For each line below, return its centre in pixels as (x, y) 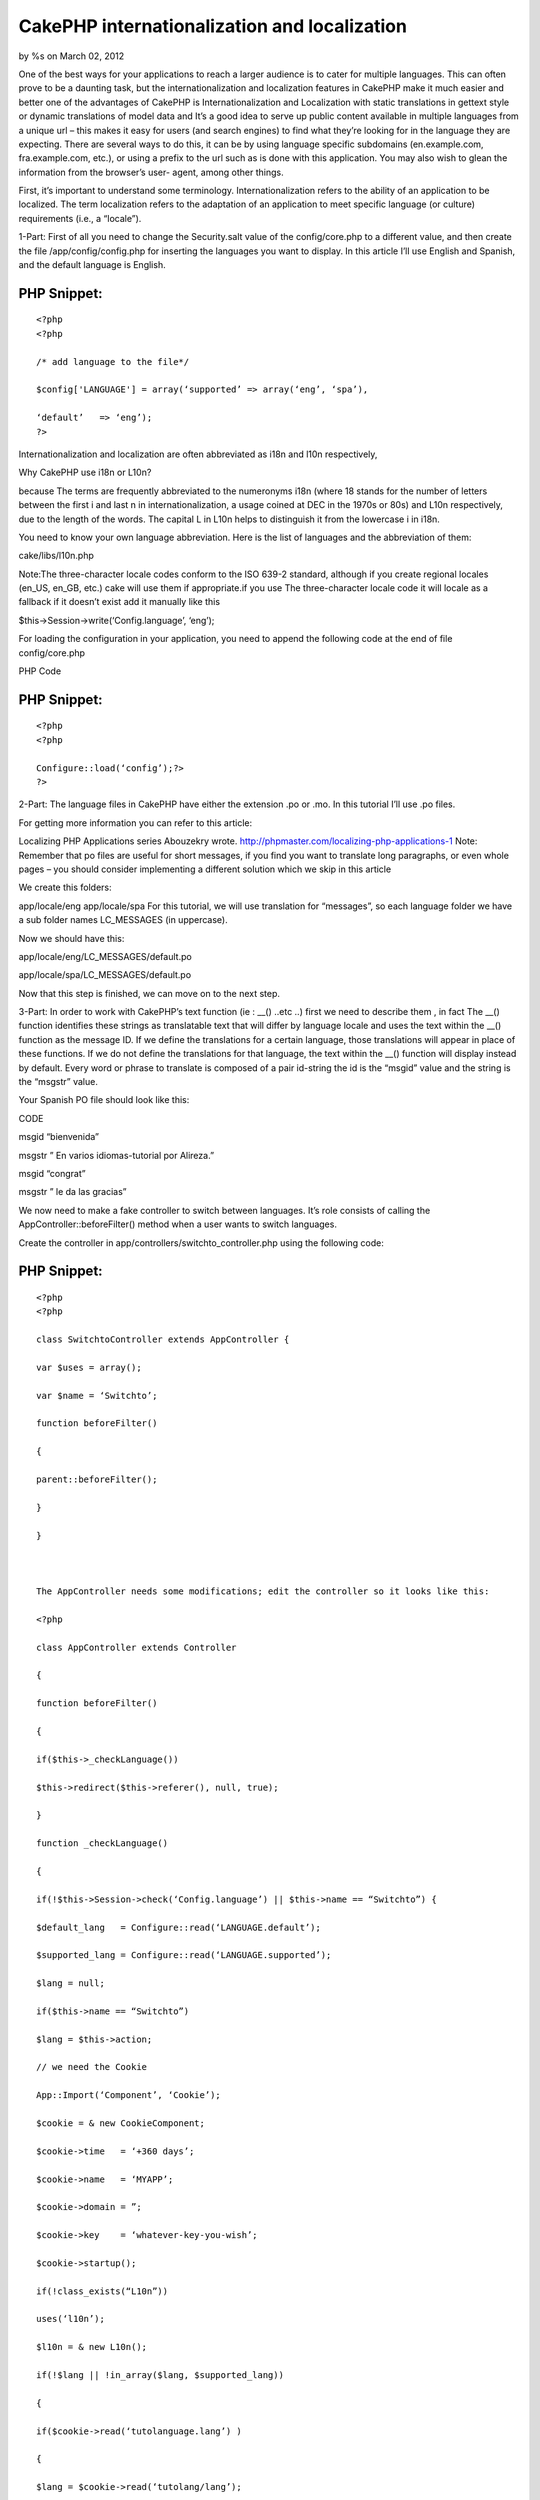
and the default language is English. (92, 265)
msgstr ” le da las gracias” (72, 1192)
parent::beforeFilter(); (97, 1479)
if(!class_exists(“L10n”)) (102, 2291)
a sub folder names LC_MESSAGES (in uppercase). (123, 920)
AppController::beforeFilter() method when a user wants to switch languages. (177, 1224)
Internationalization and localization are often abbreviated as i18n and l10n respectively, (198, 454)
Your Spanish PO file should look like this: (104, 1100)
